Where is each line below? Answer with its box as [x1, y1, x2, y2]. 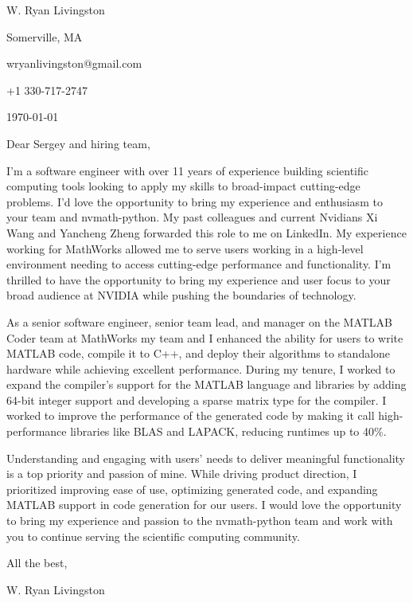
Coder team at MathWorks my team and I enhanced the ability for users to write [6, 329, 403, 346]
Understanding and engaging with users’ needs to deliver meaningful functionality [6, 449, 405, 466]
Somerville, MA [6, 28, 83, 45]
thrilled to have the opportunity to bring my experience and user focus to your [6, 271, 391, 288]
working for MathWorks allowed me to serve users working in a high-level [6, 240, 364, 256]
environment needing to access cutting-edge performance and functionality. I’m [6, 256, 392, 272]
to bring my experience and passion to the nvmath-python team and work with [6, 512, 393, 529]
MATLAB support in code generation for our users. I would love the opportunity [6, 496, 402, 513]
